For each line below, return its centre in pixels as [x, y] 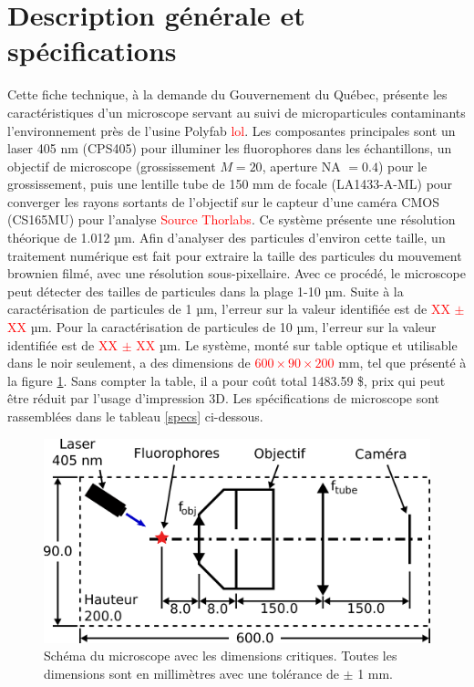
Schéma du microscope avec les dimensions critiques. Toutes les [221, 656]
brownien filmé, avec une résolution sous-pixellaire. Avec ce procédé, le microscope [237, 273]
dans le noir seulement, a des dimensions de [129, 363]
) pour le [402, 166]
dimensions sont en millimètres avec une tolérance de [191, 673]
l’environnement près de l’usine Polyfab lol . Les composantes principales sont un [232, 130]
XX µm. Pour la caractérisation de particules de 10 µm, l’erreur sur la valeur [222, 327]
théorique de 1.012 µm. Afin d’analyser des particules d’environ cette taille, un [227, 238]
